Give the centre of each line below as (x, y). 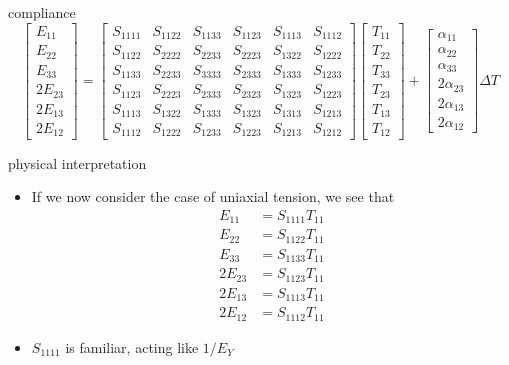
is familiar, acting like (132, 346)
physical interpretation (77, 162)
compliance (42, 12)
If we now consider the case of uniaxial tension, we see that (213, 196)
